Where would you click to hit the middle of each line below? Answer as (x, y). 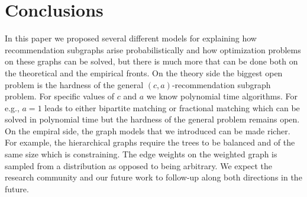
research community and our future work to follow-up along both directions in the (153, 177)
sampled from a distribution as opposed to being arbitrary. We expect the (139, 165)
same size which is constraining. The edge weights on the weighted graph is (141, 154)
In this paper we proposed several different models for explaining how (131, 38)
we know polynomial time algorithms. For (222, 96)
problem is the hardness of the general (74, 84)
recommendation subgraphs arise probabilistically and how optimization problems (153, 49)
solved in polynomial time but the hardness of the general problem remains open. (152, 119)
